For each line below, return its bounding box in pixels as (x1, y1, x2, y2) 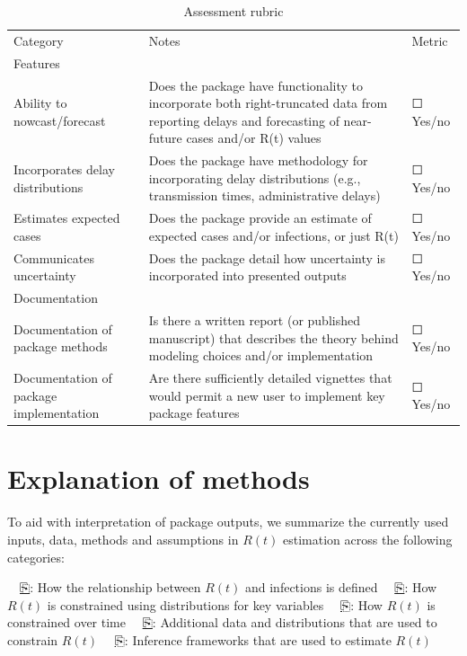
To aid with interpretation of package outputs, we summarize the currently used (7, 512, 449, 531)
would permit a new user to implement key (148, 386, 385, 404)
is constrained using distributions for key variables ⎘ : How (47, 595, 383, 614)
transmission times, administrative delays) (148, 186, 381, 205)
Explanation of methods (7, 460, 310, 497)
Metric (411, 31, 448, 49)
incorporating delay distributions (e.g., (148, 168, 361, 187)
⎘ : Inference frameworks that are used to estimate (114, 630, 392, 649)
